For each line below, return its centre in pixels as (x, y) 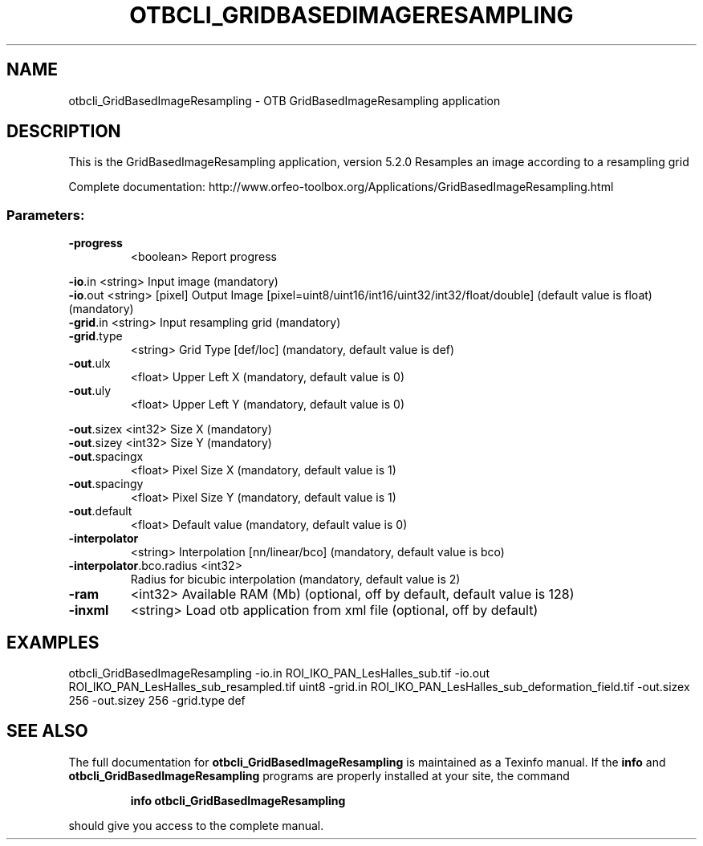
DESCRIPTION (64, 132)
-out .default (100, 511)
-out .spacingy (106, 484)
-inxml (89, 610)
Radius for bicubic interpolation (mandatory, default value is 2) (295, 580)
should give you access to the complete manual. (196, 825)
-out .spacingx (106, 457)
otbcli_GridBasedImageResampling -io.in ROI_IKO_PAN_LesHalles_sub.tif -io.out (279, 673)
